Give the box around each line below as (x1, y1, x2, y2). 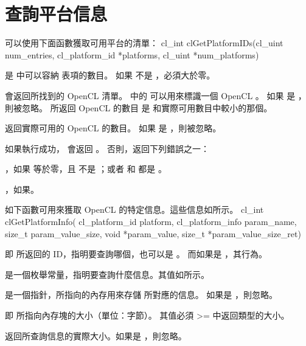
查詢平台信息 (5, 1, 108, 26)
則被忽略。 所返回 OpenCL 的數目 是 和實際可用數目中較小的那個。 (5, 101, 273, 114)
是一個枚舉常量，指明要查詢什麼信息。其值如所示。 (5, 268, 209, 280)
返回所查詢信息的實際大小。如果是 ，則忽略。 (5, 329, 187, 342)
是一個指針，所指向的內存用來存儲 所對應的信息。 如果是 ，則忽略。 (5, 288, 277, 301)
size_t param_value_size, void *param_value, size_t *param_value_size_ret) (5, 227, 301, 240)
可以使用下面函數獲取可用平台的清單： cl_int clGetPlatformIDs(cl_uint (5, 36, 283, 49)
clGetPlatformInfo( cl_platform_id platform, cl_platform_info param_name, (5, 215, 297, 228)
